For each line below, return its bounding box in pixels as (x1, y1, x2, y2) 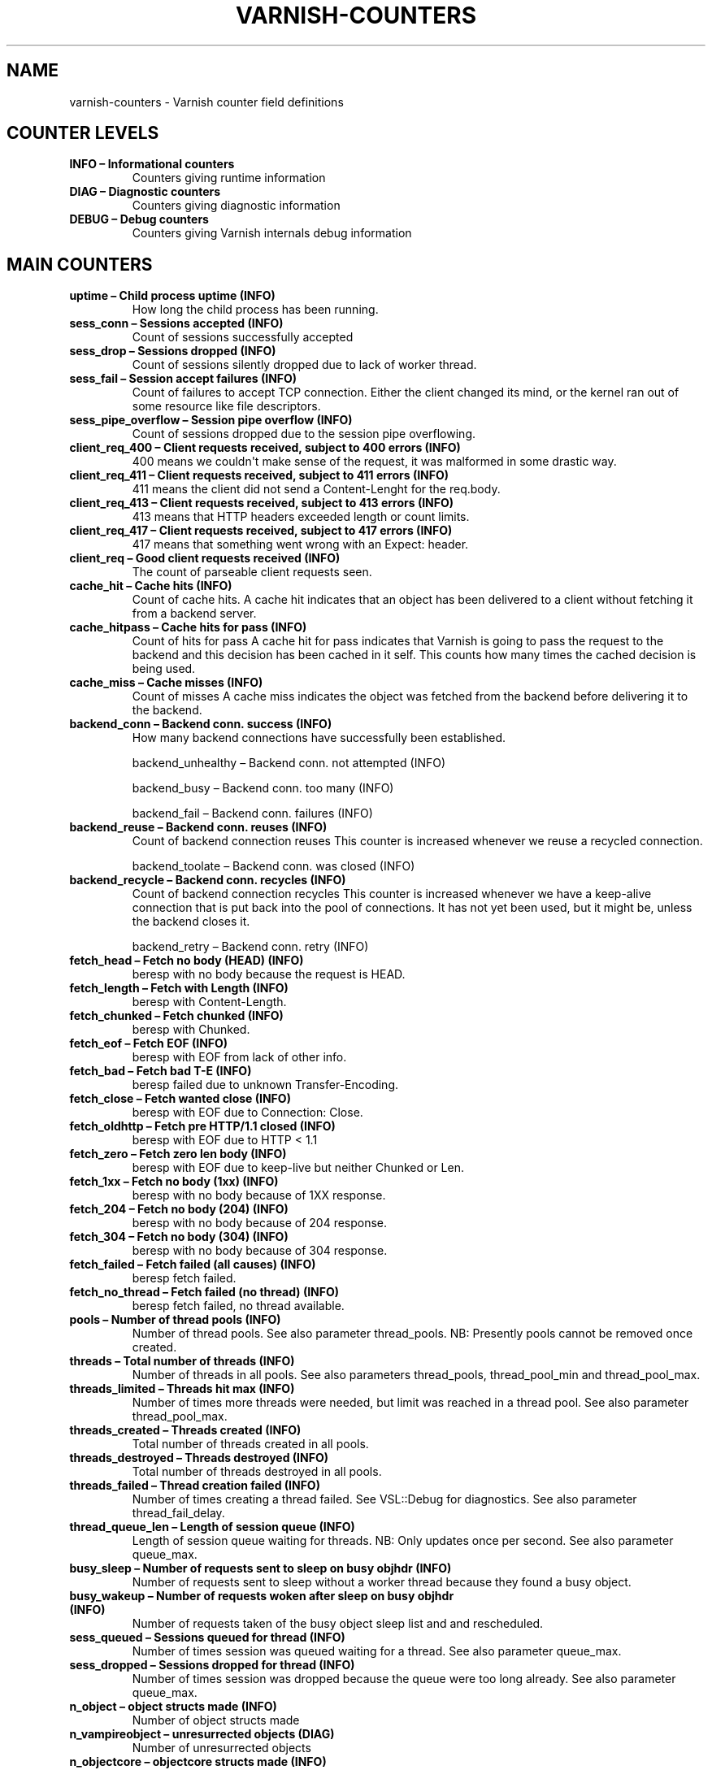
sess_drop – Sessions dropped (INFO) (69, 344, 276, 358)
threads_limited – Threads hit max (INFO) (69, 1382, 295, 1396)
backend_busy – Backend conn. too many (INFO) (132, 781, 394, 796)
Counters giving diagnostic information (132, 198, 341, 213)
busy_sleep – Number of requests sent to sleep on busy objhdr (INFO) (69, 1561, 452, 1576)
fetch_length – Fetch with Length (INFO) (69, 981, 289, 996)
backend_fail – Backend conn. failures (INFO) (132, 806, 373, 821)
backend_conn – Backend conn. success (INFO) (69, 717, 332, 731)
